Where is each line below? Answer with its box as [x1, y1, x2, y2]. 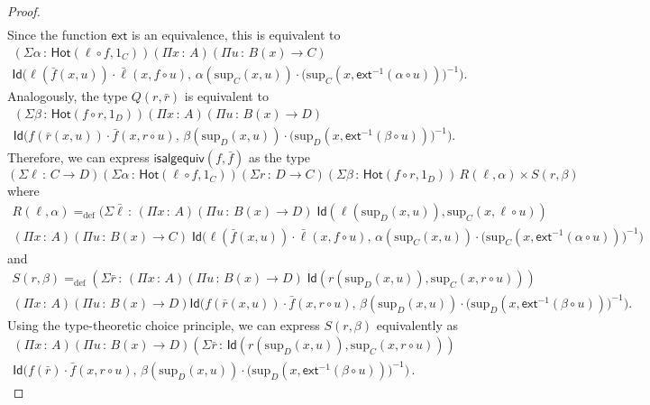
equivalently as [376, 315, 458, 334]
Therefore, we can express [7, 148, 150, 167]
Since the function [7, 25, 107, 44]
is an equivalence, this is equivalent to [131, 25, 341, 44]
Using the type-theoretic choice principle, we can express [7, 315, 320, 334]
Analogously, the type [7, 87, 128, 106]
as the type [248, 148, 311, 167]
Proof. [7, 2, 41, 20]
